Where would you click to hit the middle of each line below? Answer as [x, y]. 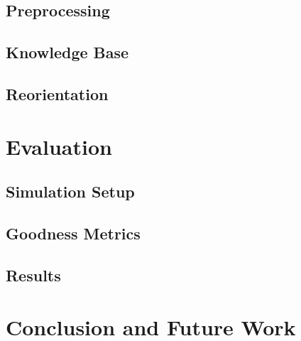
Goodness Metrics [73, 233]
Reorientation [57, 93]
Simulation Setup [70, 191]
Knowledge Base [67, 52]
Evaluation [59, 146]
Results [33, 275]
